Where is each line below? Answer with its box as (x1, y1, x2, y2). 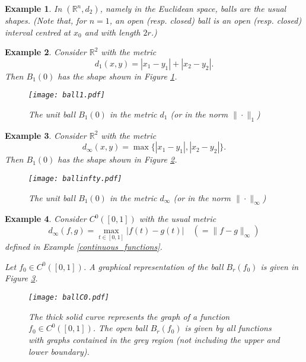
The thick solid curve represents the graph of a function (28, 310, 230, 322)
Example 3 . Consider (5, 129, 87, 141)
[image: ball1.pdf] (28, 91, 105, 100)
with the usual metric (139, 212, 216, 225)
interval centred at (5, 26, 71, 38)
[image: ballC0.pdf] (28, 293, 110, 302)
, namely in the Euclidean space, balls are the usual (100, 2, 286, 14)
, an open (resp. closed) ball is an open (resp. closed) (109, 14, 302, 26)
